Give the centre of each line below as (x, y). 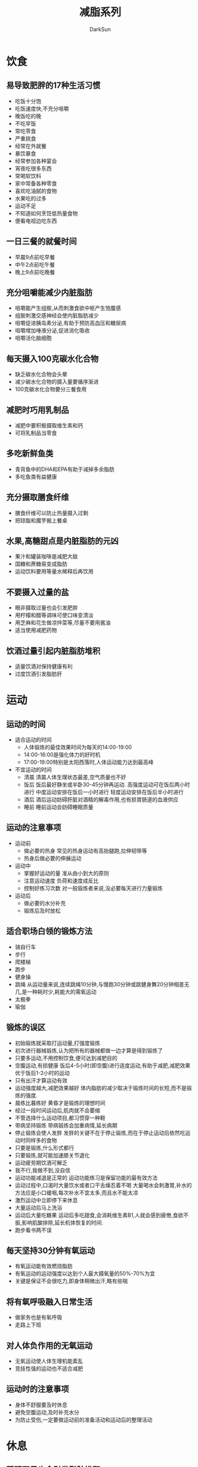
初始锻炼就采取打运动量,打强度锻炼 (57, 1043)
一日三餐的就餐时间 (41, 242)
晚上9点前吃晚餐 (35, 272)
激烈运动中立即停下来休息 (46, 1200)
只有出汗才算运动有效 (41, 1080)
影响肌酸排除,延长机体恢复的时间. (62, 1222)
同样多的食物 (41, 1140)
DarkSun (100, 29)
